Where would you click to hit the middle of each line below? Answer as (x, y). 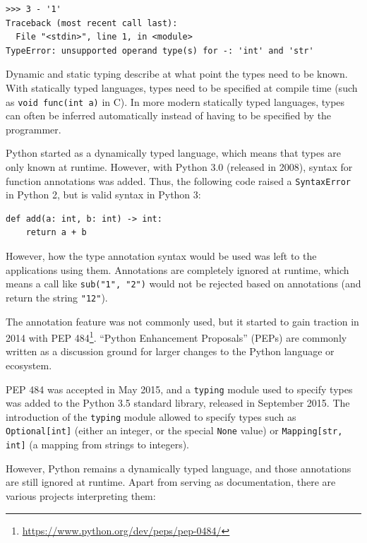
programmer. (34, 129)
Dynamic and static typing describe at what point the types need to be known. (177, 74)
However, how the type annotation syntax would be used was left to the (161, 256)
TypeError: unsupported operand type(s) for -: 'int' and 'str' (160, 50)
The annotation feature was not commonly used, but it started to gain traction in (182, 321)
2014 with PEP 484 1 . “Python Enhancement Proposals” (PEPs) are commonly (176, 336)
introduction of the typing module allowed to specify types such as (151, 416)
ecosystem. (29, 365)
